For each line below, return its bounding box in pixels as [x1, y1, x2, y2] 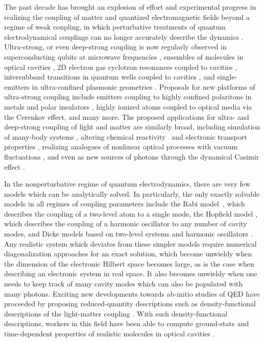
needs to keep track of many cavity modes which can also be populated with [4, 278, 243, 289]
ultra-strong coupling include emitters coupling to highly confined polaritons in [4, 91, 252, 102]
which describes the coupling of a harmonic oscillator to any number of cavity [4, 218, 247, 229]
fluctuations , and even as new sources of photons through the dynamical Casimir [4, 151, 259, 162]
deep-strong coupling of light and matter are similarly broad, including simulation [4, 121, 260, 132]
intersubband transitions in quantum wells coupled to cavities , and [4, 71, 215, 82]
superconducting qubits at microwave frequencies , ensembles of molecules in [4, 51, 244, 62]
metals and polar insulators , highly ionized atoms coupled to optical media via [4, 101, 252, 112]
